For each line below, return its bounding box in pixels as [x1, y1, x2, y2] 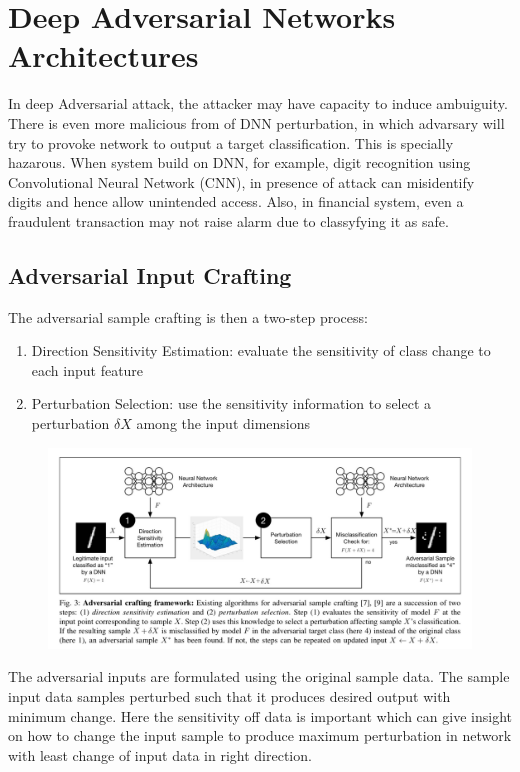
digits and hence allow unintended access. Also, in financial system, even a [8, 191, 464, 212]
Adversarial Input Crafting [8, 259, 292, 290]
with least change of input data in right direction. [8, 744, 312, 765]
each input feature [31, 359, 144, 380]
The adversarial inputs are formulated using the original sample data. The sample [8, 666, 510, 687]
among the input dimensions [136, 413, 311, 434]
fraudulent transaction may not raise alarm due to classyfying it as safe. [8, 210, 449, 231]
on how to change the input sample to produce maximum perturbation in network [8, 725, 512, 746]
